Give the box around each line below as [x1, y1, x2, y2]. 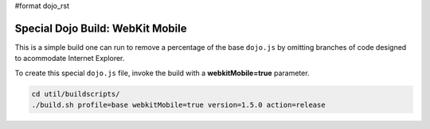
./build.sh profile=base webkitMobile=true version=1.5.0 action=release [31, 101, 326, 110]
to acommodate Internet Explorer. [14, 54, 125, 63]
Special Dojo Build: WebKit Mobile [14, 21, 187, 35]
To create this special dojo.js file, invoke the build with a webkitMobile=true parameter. [14, 68, 310, 78]
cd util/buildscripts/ [31, 89, 120, 98]
